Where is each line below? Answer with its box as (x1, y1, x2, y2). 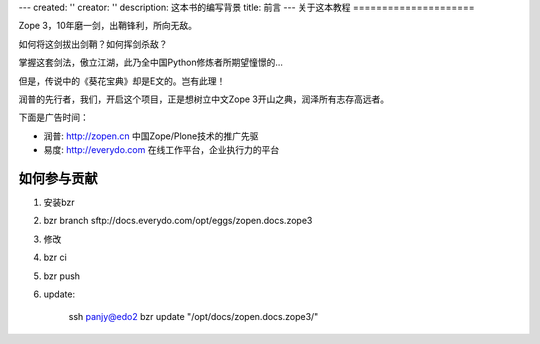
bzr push (43, 270, 80, 282)
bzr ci (43, 251, 67, 264)
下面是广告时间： (18, 111, 89, 124)
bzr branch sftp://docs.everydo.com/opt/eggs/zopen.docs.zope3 (43, 215, 313, 227)
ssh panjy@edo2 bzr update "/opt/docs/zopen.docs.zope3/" (68, 311, 319, 323)
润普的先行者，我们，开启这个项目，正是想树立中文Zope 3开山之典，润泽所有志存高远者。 (18, 93, 390, 105)
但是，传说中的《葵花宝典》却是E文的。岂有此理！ (18, 75, 226, 87)
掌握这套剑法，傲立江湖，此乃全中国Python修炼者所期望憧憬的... (18, 56, 284, 69)
